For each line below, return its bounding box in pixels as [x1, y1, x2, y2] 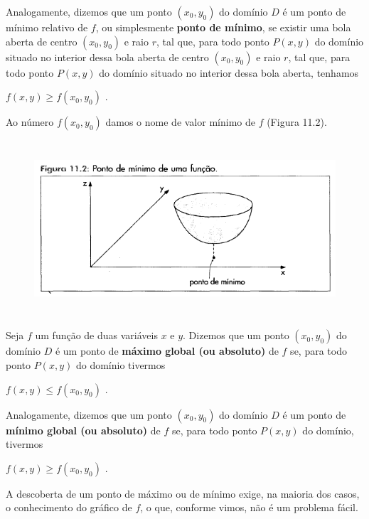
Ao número [6, 114, 54, 129]
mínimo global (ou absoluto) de [6, 422, 161, 437]
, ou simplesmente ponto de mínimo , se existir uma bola [95, 20, 351, 34]
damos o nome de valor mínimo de [105, 114, 255, 129]
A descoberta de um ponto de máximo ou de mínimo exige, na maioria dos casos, [6, 486, 360, 501]
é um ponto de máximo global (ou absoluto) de [55, 343, 279, 358]
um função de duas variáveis [35, 328, 158, 343]
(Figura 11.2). [267, 114, 327, 129]
